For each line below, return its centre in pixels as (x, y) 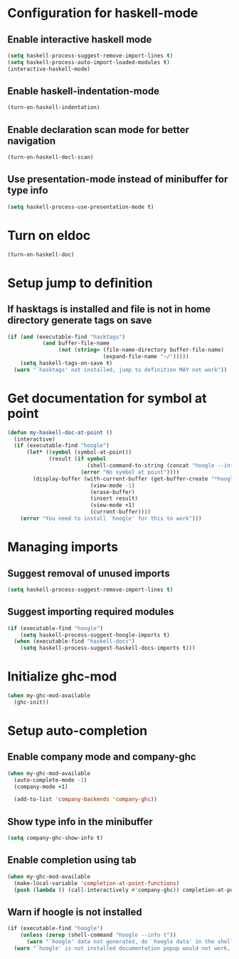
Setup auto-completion (78, 730)
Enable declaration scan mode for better (99, 130)
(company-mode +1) (41, 787)
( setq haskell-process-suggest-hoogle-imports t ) (95, 635)
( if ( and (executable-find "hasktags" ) (67, 337)
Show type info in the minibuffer (80, 821)
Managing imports (63, 547)
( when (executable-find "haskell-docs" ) (74, 641)
